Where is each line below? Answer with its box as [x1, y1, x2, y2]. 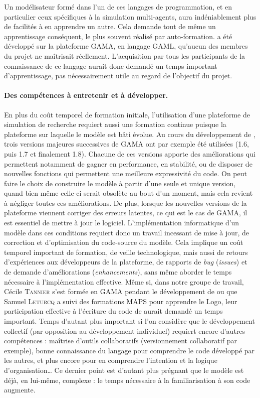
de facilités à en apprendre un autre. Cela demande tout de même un [4, 21, 216, 32]
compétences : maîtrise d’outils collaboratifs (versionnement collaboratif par [4, 335, 237, 346]
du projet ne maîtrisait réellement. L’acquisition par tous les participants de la [4, 50, 245, 61]
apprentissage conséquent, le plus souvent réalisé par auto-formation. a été [4, 31, 232, 41]
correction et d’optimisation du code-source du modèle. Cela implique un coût [4, 237, 243, 247]
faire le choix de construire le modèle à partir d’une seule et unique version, [4, 178, 236, 188]
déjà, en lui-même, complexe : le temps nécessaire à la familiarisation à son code [4, 374, 250, 385]
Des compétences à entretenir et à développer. [4, 90, 168, 100]
